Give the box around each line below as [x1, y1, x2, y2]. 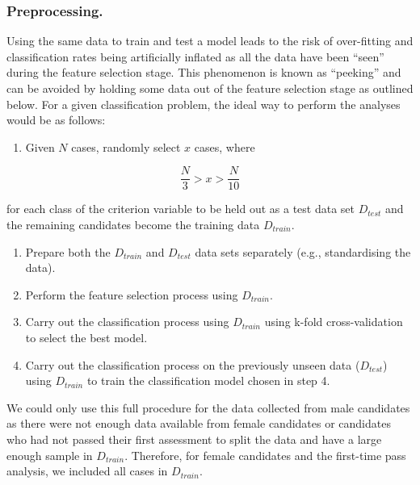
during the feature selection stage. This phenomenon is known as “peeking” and [6, 64, 401, 81]
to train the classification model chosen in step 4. [86, 372, 330, 389]
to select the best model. [25, 329, 148, 345]
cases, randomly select [71, 138, 181, 155]
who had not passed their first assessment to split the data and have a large [6, 430, 382, 447]
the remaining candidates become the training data [6, 216, 260, 233]
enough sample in [6, 446, 93, 463]
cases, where [194, 138, 255, 155]
